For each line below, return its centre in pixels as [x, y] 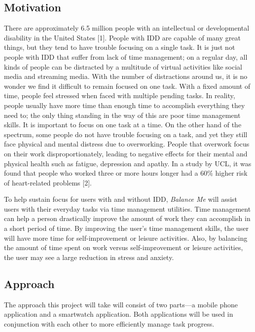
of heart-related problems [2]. [48, 182]
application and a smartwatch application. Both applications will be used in [119, 314]
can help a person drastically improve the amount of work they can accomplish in [127, 218]
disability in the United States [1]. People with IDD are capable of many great [122, 37]
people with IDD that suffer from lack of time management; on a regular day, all [126, 56]
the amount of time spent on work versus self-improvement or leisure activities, [124, 247]
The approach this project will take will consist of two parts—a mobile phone [121, 304]
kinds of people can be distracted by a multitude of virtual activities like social [123, 66]
